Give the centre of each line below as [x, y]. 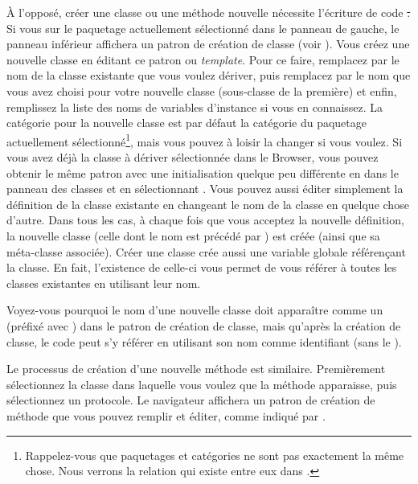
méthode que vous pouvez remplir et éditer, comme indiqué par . [166, 415]
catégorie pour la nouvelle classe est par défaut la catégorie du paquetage [186, 123]
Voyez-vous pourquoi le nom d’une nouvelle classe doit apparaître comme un [195, 310]
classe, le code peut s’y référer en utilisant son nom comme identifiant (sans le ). [204, 341]
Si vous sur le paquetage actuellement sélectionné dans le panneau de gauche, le [203, 28]
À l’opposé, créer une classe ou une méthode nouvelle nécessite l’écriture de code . [209, 12]
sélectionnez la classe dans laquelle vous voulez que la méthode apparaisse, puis [202, 384]
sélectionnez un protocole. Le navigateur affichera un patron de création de [191, 400]
